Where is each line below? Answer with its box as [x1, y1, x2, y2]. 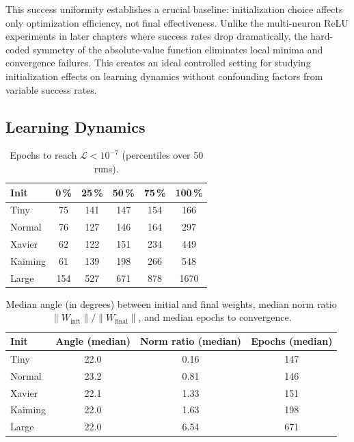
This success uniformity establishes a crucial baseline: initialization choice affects [5, 2, 343, 16]
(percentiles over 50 [122, 148, 204, 162]
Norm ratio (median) [139, 334, 242, 348]
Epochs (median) [251, 334, 333, 348]
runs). [94, 161, 119, 175]
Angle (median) [55, 334, 131, 348]
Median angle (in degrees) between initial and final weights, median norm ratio [5, 296, 337, 311]
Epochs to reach [10, 148, 77, 162]
